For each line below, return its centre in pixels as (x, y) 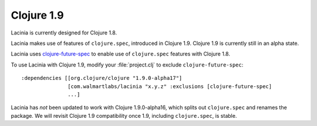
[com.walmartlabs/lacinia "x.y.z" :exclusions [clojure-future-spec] (170, 86)
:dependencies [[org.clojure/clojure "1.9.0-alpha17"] (102, 78)
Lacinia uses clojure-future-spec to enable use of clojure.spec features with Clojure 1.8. (120, 54)
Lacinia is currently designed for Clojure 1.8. (64, 33)
